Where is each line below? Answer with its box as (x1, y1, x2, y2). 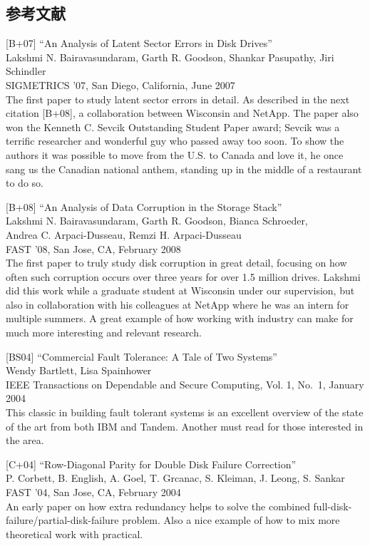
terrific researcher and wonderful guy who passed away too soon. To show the (6, 133, 344, 148)
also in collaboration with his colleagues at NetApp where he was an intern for (6, 297, 349, 311)
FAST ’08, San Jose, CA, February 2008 (6, 241, 181, 256)
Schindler (6, 63, 46, 78)
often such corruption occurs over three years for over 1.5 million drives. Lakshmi (6, 269, 361, 284)
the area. (6, 433, 44, 448)
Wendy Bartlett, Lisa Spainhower (6, 363, 152, 378)
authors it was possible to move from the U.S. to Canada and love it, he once (6, 147, 344, 162)
